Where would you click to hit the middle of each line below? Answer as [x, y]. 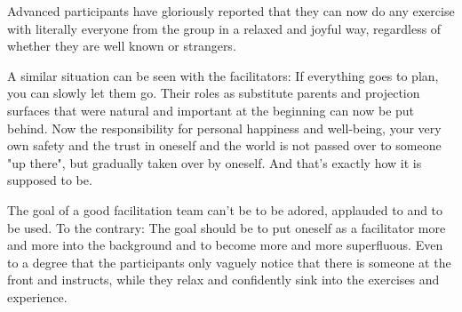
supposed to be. [50, 180]
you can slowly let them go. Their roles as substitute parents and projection [214, 93]
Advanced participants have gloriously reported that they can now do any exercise [231, 11]
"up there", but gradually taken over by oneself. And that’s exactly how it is [215, 162]
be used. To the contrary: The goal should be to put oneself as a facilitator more [227, 227]
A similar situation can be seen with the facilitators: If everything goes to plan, [223, 75]
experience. [37, 296]
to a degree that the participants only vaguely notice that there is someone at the [229, 262]
